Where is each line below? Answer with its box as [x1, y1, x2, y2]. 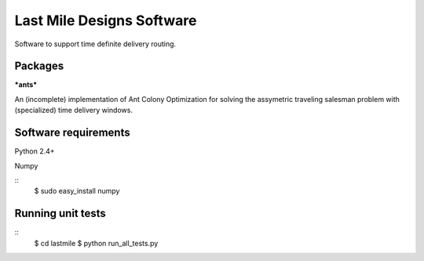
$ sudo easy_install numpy [34, 187, 120, 196]
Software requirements [14, 126, 130, 140]
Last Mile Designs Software [14, 12, 197, 29]
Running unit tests [14, 207, 106, 220]
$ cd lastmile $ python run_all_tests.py [34, 238, 159, 248]
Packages [14, 60, 64, 73]
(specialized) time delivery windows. [14, 106, 133, 115]
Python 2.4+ [14, 147, 55, 156]
